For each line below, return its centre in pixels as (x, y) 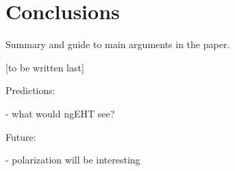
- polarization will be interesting (73, 160)
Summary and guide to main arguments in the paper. (118, 44)
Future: (21, 136)
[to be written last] (45, 67)
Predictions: (30, 90)
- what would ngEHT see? (60, 113)
